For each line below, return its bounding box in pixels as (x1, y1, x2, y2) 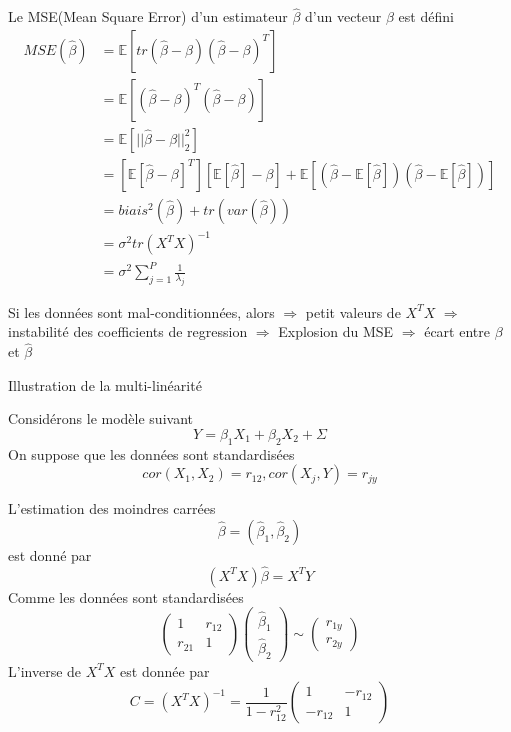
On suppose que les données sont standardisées (8, 443, 295, 464)
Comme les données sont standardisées (8, 586, 244, 607)
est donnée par (120, 660, 210, 681)
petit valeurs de (305, 301, 401, 322)
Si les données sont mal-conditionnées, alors (8, 301, 275, 322)
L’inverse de (8, 660, 82, 681)
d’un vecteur (305, 6, 382, 27)
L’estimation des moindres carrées (8, 498, 216, 519)
